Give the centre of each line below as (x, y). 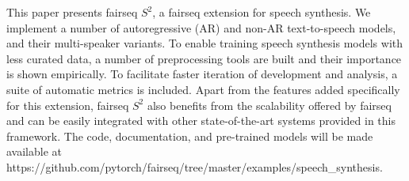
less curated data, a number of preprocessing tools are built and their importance (204, 58)
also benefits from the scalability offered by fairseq (269, 105)
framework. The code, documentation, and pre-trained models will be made (190, 136)
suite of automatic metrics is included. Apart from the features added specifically (203, 89)
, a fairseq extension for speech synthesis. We (262, 12)
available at (34, 151)
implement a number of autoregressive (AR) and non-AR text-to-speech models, (201, 27)
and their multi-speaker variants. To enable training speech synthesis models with (205, 43)
